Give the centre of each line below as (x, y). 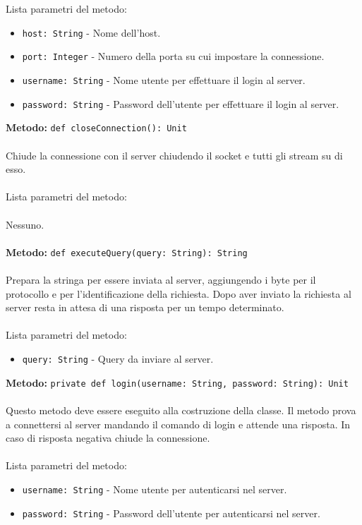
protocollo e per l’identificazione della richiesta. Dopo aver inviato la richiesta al (179, 293)
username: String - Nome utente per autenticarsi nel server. (155, 489)
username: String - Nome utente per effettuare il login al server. (164, 80)
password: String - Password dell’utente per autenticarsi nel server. (171, 513)
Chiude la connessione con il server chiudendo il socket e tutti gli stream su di (174, 155)
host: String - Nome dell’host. (91, 32)
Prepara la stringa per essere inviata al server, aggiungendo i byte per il (161, 280)
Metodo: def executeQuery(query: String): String (127, 252)
